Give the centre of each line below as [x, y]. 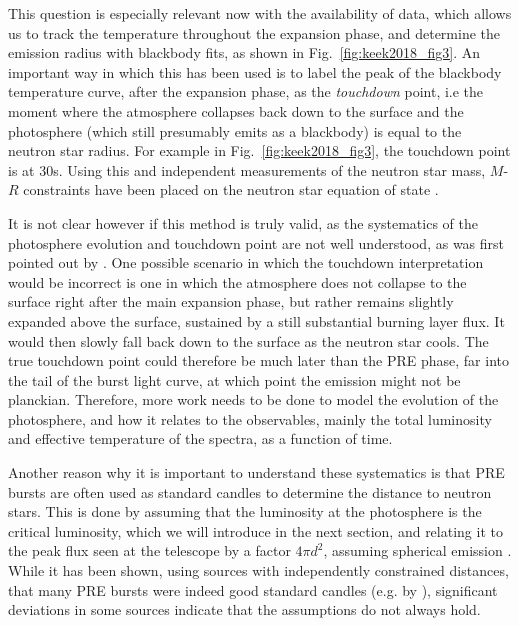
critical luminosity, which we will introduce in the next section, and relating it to [255, 530]
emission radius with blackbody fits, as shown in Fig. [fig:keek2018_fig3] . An [244, 52]
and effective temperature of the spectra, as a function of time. [200, 438]
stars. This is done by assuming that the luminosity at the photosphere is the [245, 511]
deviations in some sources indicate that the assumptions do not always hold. [244, 609]
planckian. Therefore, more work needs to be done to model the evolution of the [253, 399]
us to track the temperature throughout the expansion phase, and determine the [254, 32]
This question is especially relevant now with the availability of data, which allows [260, 13]
